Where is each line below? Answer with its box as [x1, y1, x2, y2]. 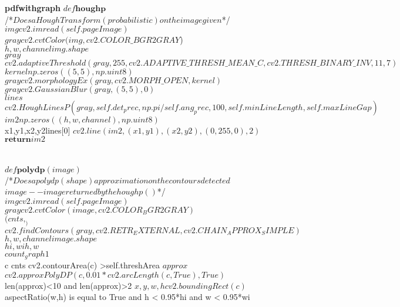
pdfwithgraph [5, 2, 60, 13]
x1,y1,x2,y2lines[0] [5, 124, 70, 136]
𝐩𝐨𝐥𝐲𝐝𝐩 [16, 165, 45, 174]
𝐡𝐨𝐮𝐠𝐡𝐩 [75, 5, 106, 13]
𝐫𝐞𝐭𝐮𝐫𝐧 [5, 135, 31, 144]
